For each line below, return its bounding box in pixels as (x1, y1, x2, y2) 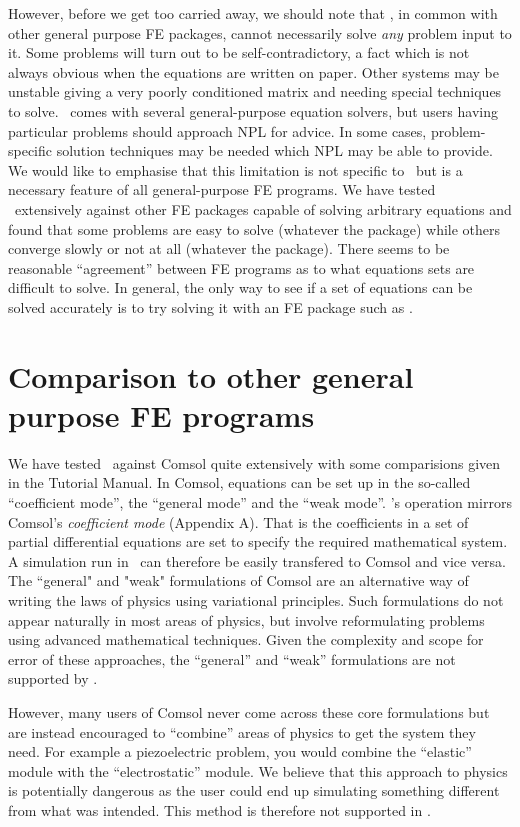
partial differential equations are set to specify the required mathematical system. (8, 531, 508, 552)
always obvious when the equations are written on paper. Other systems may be (8, 61, 499, 82)
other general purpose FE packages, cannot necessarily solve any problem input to (8, 22, 512, 43)
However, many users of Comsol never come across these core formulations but (8, 701, 490, 722)
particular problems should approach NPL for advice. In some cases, (8, 120, 427, 141)
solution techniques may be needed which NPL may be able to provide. (56, 140, 493, 161)
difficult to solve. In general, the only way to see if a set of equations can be (8, 277, 473, 298)
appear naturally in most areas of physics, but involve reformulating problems (8, 609, 485, 630)
